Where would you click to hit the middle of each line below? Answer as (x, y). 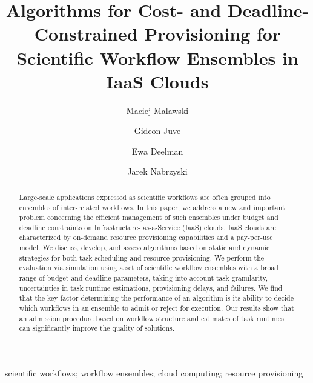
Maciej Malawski (157, 110)
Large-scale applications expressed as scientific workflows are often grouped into (145, 197)
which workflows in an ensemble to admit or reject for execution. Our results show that (156, 308)
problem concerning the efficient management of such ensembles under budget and (149, 217)
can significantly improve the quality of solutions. (97, 328)
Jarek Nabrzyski (157, 171)
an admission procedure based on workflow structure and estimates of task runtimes (151, 318)
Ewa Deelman (157, 151)
